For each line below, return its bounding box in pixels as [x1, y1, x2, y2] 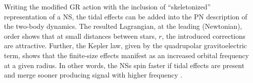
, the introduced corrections [161, 30, 246, 41]
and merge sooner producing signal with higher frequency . [4, 70, 183, 80]
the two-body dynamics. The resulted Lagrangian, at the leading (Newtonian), [4, 21, 242, 31]
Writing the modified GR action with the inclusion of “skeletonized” [4, 1, 211, 11]
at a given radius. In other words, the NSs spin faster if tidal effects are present [4, 60, 245, 70]
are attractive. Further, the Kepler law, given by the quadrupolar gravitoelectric [4, 40, 247, 51]
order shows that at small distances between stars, [4, 30, 156, 41]
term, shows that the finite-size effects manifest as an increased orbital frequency [4, 50, 249, 60]
